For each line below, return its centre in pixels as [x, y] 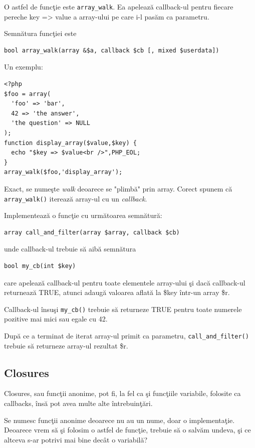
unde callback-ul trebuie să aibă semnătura [70, 249]
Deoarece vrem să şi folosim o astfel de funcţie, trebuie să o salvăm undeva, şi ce [127, 430]
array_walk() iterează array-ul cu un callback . [76, 198]
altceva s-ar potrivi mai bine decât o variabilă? [76, 439]
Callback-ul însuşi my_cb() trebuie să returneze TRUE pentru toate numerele [123, 309]
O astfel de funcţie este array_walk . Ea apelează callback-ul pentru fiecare [119, 6]
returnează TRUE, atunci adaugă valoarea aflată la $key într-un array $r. [117, 292]
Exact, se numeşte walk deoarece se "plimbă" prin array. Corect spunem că [118, 188]
